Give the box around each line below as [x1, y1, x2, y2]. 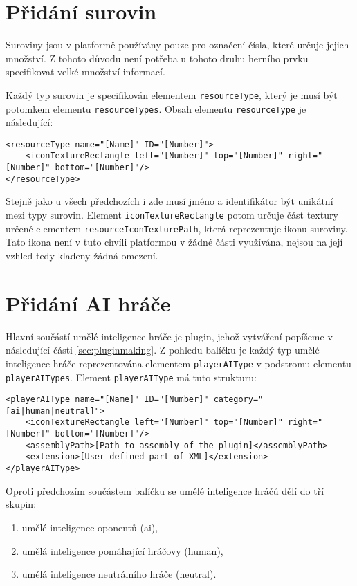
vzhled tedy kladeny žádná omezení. [6, 248, 158, 262]
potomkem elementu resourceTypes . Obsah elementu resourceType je [6, 101, 306, 116]
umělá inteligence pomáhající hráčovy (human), [21, 543, 223, 558]
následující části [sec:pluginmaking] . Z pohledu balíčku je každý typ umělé [6, 342, 320, 357]
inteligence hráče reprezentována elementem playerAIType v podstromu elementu [6, 356, 351, 370]
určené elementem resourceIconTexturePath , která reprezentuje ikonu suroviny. [6, 221, 348, 235]
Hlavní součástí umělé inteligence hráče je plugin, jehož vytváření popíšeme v [6, 329, 333, 343]
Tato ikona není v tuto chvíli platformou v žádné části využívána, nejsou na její [6, 235, 343, 249]
